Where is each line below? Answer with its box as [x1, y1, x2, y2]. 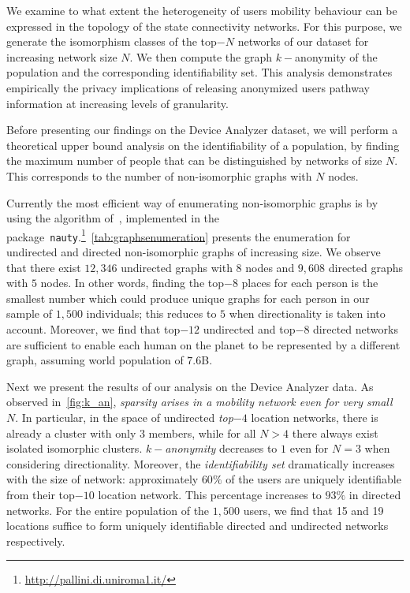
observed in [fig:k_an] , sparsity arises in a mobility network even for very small [6, 393, 393, 410]
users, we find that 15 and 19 [243, 502, 384, 518]
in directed [348, 486, 401, 502]
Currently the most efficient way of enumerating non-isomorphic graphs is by [6, 194, 378, 211]
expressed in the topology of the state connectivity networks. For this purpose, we [6, 17, 402, 34]
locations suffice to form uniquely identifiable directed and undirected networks [6, 517, 389, 534]
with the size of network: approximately [6, 471, 199, 487]
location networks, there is [251, 408, 378, 425]
